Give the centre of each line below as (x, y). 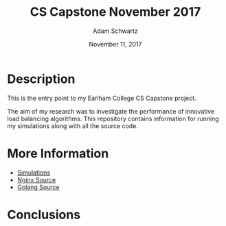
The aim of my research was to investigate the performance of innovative (111, 111)
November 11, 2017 (115, 44)
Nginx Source (36, 179)
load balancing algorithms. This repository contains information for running (113, 118)
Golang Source (38, 187)
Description (41, 79)
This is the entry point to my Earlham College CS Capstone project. (102, 98)
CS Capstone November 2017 (115, 12)
